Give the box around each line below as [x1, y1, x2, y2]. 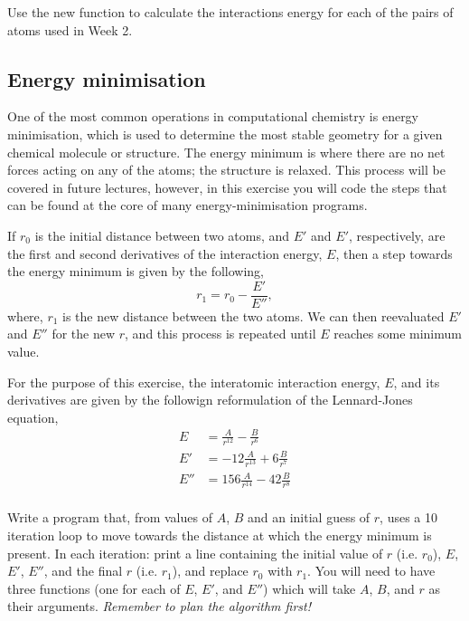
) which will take [263, 578, 356, 597]
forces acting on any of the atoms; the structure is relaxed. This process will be [7, 160, 446, 179]
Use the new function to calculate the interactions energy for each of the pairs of [7, 3, 454, 21]
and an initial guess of [248, 508, 371, 527]
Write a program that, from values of [7, 508, 212, 527]
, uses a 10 [380, 508, 438, 527]
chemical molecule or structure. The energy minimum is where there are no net [7, 142, 446, 161]
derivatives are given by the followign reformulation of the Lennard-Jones [7, 390, 413, 409]
